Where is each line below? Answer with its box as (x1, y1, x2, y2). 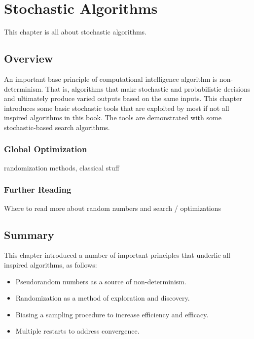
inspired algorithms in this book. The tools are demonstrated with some (4, 112, 221, 123)
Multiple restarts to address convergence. (15, 326, 140, 336)
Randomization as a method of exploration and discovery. (15, 293, 190, 303)
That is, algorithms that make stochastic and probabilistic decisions (45, 83, 251, 94)
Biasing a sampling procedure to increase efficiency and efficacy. (15, 309, 209, 319)
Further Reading (4, 183, 72, 196)
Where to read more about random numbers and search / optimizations (4, 203, 221, 213)
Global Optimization (4, 143, 87, 155)
